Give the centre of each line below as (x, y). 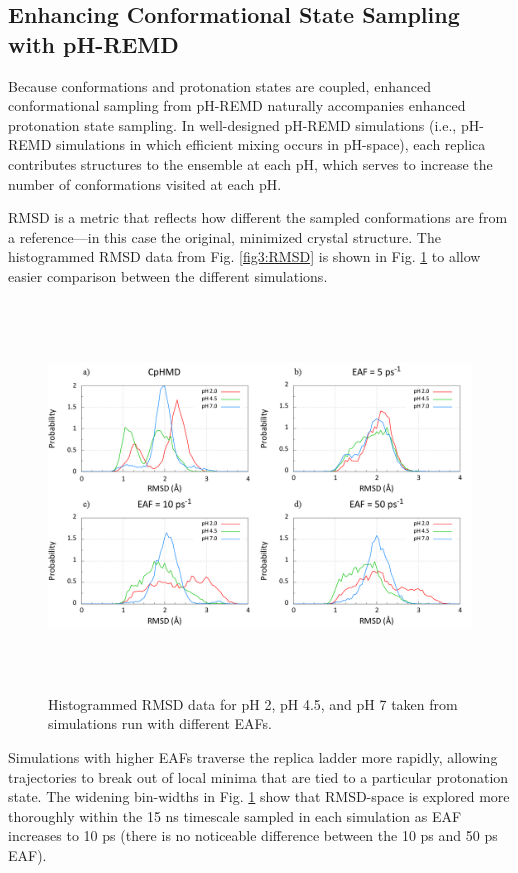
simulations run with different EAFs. (160, 723)
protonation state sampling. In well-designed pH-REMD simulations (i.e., (232, 124)
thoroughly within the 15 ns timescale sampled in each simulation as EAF (235, 815)
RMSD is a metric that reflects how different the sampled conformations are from (258, 217)
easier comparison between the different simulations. (168, 275)
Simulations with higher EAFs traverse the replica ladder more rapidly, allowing (253, 757)
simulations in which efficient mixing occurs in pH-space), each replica (271, 144)
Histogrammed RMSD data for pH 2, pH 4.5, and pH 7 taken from (253, 703)
